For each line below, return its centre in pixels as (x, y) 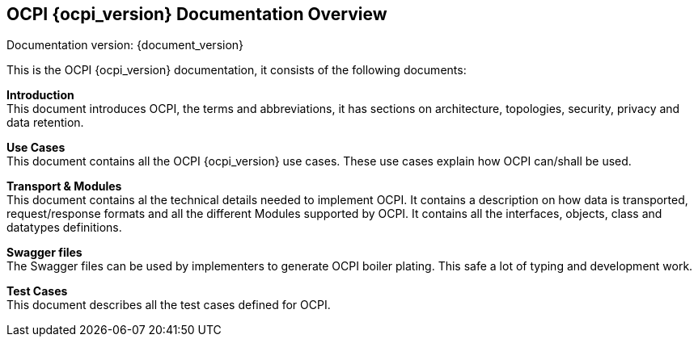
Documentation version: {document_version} (125, 45)
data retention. (45, 123)
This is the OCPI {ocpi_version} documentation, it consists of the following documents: (237, 70)
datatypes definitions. (64, 228)
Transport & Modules (64, 186)
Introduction (40, 95)
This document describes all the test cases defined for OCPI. (169, 305)
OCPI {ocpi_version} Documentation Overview (197, 14)
